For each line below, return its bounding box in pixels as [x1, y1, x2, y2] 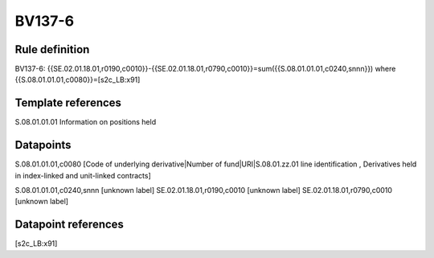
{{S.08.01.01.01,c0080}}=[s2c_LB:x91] [14, 75, 141, 84]
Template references [14, 96, 122, 110]
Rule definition [14, 43, 90, 56]
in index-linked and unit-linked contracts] [14, 170, 152, 180]
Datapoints [14, 138, 72, 152]
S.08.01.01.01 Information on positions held [14, 117, 157, 127]
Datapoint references [14, 218, 125, 231]
